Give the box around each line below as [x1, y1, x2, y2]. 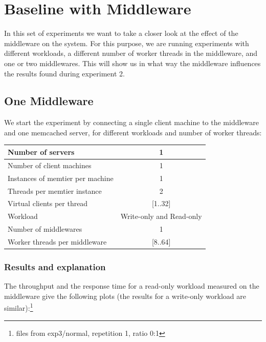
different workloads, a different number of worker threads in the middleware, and [4, 48, 258, 58]
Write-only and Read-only [120, 211, 202, 222]
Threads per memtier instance [8, 185, 102, 196]
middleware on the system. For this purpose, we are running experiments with [4, 37, 249, 48]
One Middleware [4, 93, 94, 109]
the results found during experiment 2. [4, 68, 125, 78]
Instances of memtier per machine [8, 172, 114, 183]
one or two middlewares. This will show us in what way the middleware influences [4, 57, 261, 68]
